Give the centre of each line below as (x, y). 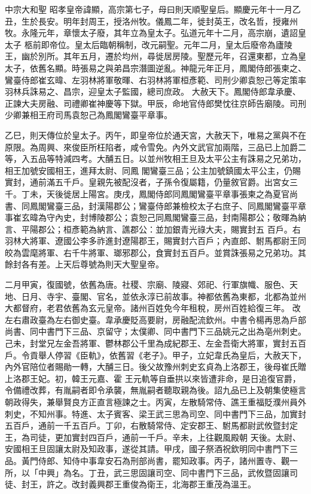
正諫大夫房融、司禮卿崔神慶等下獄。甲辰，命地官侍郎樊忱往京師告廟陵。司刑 (155, 103)
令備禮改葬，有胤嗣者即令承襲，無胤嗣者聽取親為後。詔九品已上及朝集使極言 (155, 390)
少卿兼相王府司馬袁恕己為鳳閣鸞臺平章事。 (89, 115)
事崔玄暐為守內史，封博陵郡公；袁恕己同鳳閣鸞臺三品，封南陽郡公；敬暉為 (151, 217)
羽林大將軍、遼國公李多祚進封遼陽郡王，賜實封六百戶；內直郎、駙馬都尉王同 (155, 241)
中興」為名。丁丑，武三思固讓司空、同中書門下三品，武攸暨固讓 (164, 472)
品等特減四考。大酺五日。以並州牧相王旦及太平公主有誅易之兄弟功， (172, 159)
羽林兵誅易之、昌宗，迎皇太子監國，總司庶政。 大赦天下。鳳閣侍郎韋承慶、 (153, 91)
